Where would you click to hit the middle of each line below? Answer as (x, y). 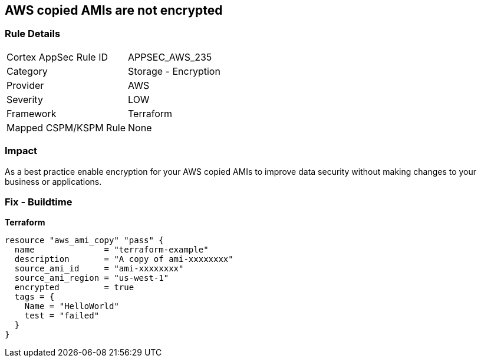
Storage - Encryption (174, 71)
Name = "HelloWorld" (72, 306)
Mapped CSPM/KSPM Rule (66, 127)
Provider (25, 85)
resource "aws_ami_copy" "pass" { (84, 240)
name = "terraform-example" (111, 250)
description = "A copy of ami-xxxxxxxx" (124, 259)
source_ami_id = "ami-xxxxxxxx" (99, 269)
